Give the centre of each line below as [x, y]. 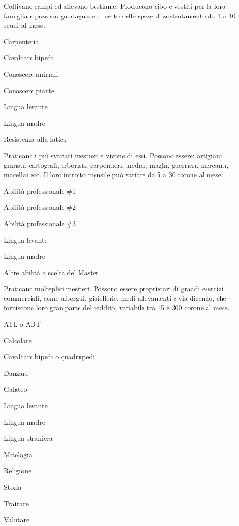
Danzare [16, 372]
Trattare [16, 503]
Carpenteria [22, 41]
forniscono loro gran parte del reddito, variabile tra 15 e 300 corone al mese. [117, 307]
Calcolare [18, 340]
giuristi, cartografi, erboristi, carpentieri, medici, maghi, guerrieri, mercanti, [116, 165]
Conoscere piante [29, 90]
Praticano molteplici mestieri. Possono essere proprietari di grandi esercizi [114, 288]
